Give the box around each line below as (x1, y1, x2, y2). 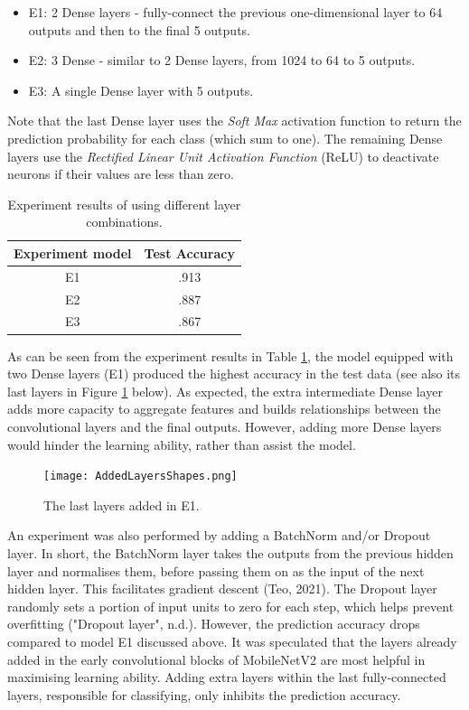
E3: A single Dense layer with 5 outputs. (28, 80, 254, 99)
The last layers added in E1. (43, 495, 200, 514)
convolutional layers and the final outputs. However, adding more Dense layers (7, 416, 442, 435)
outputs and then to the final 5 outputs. (28, 20, 250, 39)
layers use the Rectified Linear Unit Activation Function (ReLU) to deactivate (7, 146, 439, 165)
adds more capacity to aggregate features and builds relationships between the (7, 399, 441, 418)
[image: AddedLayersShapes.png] (43, 470, 238, 483)
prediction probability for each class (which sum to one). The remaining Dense (7, 128, 443, 147)
